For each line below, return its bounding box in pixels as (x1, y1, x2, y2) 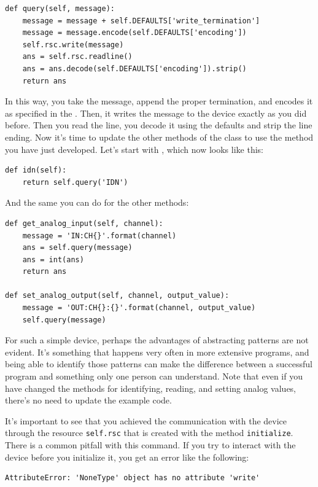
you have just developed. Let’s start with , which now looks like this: (5, 142, 263, 155)
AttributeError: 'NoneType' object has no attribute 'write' (5, 473, 260, 483)
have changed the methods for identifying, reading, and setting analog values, (5, 381, 297, 394)
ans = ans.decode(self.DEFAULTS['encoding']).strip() (22, 64, 247, 73)
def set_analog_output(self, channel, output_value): (5, 291, 230, 300)
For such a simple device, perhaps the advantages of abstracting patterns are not (5, 333, 309, 346)
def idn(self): (5, 166, 67, 175)
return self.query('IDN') (22, 177, 128, 187)
